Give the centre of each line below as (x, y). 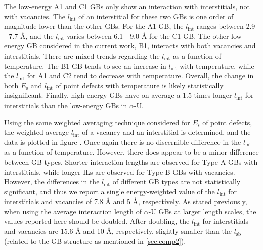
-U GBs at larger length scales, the (202, 211)
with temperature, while (217, 65)
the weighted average (36, 132)
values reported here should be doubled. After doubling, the (97, 221)
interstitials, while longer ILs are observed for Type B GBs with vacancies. (120, 171)
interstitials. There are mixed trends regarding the (82, 55)
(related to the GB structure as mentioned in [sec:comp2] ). (95, 241)
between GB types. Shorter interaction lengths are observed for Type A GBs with (131, 161)
